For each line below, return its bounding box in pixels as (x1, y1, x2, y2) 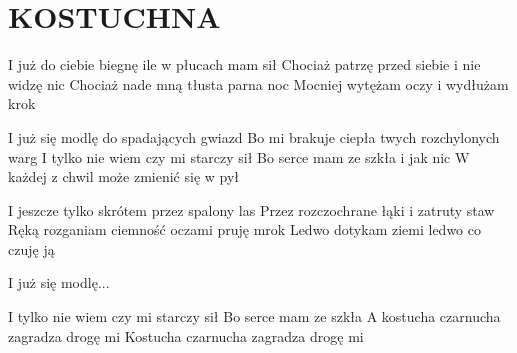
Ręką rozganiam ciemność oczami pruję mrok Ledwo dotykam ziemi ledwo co (8, 219, 482, 240)
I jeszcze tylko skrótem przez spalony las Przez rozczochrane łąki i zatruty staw (8, 199, 495, 220)
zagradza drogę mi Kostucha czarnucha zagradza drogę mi (8, 325, 364, 346)
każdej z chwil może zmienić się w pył (8, 166, 240, 187)
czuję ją (8, 238, 55, 259)
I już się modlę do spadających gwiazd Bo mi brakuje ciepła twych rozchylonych (8, 126, 500, 147)
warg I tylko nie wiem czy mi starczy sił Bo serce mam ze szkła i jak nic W (8, 146, 470, 167)
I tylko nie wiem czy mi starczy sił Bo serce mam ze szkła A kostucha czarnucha (8, 306, 501, 327)
